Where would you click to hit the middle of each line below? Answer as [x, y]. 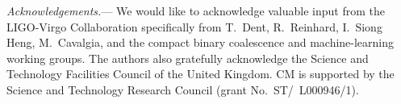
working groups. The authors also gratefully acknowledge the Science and [188, 58]
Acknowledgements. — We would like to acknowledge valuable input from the [196, 10]
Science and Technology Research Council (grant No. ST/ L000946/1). [183, 89]
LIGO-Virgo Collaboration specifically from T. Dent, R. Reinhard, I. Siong [194, 26]
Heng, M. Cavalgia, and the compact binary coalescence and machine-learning [200, 42]
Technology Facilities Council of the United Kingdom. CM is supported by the [200, 74]
